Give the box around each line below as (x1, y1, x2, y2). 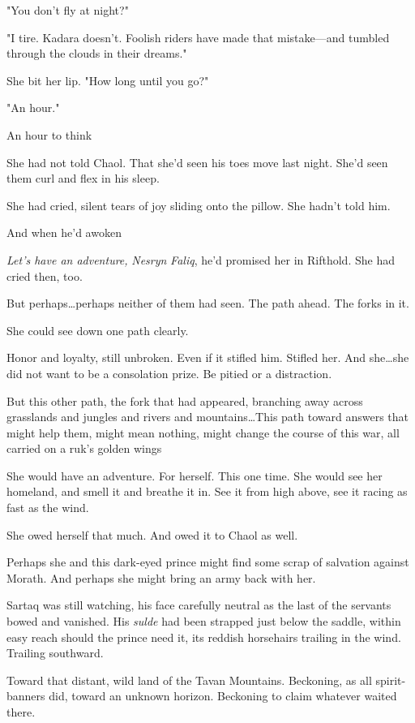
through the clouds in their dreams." (6, 45, 187, 62)
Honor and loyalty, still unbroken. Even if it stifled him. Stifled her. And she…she (6, 349, 409, 366)
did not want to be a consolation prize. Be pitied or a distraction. (6, 364, 332, 381)
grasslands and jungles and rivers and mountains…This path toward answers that (6, 408, 409, 425)
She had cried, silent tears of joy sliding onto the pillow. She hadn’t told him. (6, 196, 391, 213)
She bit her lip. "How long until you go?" (6, 71, 209, 88)
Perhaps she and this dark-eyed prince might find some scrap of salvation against (6, 553, 409, 570)
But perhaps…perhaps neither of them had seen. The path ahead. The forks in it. (6, 295, 409, 312)
